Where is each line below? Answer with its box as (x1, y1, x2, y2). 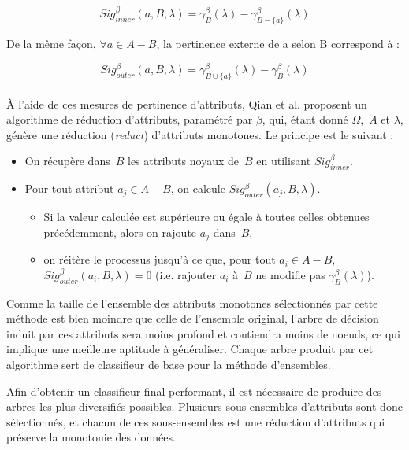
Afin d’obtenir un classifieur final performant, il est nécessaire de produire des (6, 382, 382, 399)
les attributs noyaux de (127, 153, 239, 169)
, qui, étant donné (262, 111, 348, 127)
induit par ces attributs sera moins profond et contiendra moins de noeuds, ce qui (6, 325, 401, 341)
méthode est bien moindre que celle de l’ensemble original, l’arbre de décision (6, 310, 379, 326)
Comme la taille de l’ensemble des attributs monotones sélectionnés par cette (6, 294, 378, 311)
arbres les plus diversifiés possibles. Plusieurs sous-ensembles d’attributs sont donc (6, 398, 403, 415)
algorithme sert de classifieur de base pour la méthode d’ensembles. (6, 356, 331, 373)
